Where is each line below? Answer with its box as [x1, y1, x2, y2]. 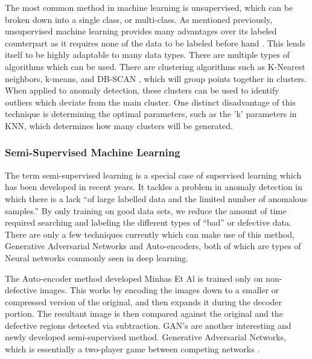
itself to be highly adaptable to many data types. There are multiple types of [5, 48, 290, 61]
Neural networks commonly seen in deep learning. [5, 251, 188, 264]
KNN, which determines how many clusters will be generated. [5, 119, 233, 132]
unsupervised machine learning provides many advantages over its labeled [5, 25, 277, 37]
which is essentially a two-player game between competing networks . [5, 343, 260, 355]
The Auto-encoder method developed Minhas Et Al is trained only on [5, 272, 263, 284]
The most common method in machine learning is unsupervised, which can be [5, 1, 293, 13]
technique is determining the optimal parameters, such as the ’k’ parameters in [5, 107, 297, 120]
